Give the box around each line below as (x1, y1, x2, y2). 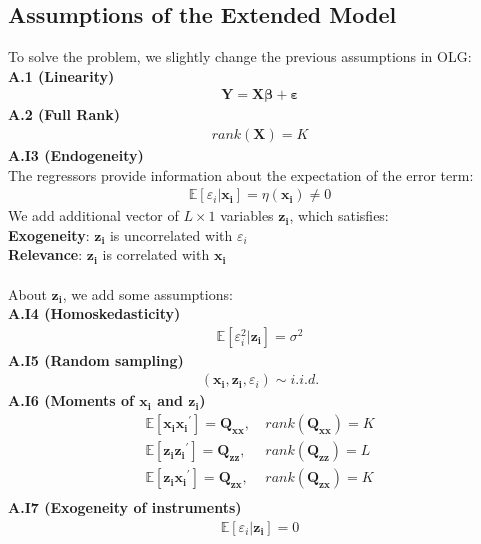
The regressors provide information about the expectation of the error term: (8, 164, 474, 185)
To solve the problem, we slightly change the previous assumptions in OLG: (8, 46, 472, 67)
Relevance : (8, 244, 83, 265)
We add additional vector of (8, 205, 179, 226)
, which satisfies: (289, 205, 389, 226)
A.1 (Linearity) (8, 65, 115, 86)
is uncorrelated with (109, 224, 233, 245)
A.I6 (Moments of (8, 390, 134, 411)
